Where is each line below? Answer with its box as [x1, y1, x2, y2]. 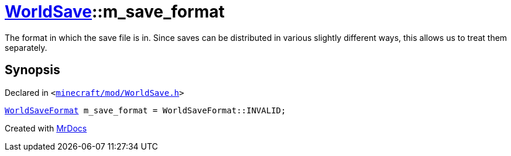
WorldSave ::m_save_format [5, 2, 225, 22]
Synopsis [5, 63, 60, 78]
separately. [5, 42, 47, 53]
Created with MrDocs [5, 123, 87, 133]
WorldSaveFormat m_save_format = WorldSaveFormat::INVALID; [5, 105, 286, 115]
